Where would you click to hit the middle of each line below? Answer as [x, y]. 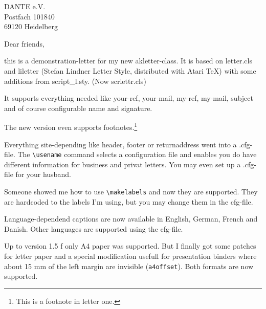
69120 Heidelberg [31, 26]
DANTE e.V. [25, 6]
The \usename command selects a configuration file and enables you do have [137, 154]
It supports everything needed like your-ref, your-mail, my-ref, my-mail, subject [129, 98]
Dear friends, [24, 43]
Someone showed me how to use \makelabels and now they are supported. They [131, 192]
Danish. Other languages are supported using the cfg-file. [94, 228]
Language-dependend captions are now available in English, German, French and [131, 219]
